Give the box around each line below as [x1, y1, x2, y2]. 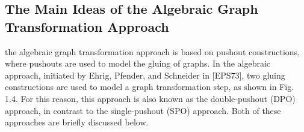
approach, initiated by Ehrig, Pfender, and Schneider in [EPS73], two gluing [5, 68, 285, 81]
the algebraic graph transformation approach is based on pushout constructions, [5, 45, 300, 58]
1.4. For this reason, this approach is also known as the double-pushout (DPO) [5, 92, 296, 104]
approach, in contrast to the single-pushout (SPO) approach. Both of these [5, 104, 281, 116]
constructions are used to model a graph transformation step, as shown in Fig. [5, 80, 294, 93]
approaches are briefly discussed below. [5, 116, 149, 128]
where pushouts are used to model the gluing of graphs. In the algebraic [5, 57, 271, 70]
